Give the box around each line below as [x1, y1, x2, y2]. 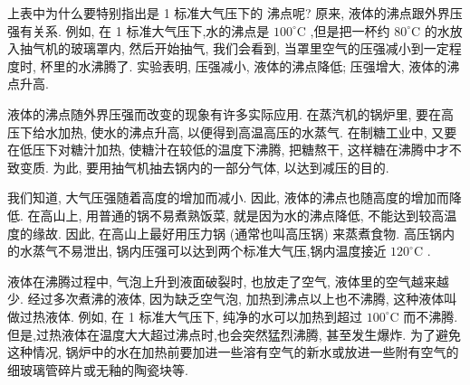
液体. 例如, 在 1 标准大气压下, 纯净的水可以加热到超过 [44, 306, 362, 325]
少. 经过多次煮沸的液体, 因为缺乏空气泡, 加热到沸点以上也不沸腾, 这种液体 [7, 289, 445, 308]
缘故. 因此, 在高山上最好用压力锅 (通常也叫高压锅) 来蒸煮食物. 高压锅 [32, 223, 442, 242]
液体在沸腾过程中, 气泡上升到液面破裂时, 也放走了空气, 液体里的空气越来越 [7, 271, 449, 290]
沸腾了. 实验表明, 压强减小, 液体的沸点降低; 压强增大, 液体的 [91, 56, 447, 75]
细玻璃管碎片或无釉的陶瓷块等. [7, 360, 188, 379]
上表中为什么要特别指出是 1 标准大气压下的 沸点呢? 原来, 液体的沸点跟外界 [7, 4, 450, 22]
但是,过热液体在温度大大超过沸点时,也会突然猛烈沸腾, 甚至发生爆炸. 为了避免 [7, 324, 461, 343]
